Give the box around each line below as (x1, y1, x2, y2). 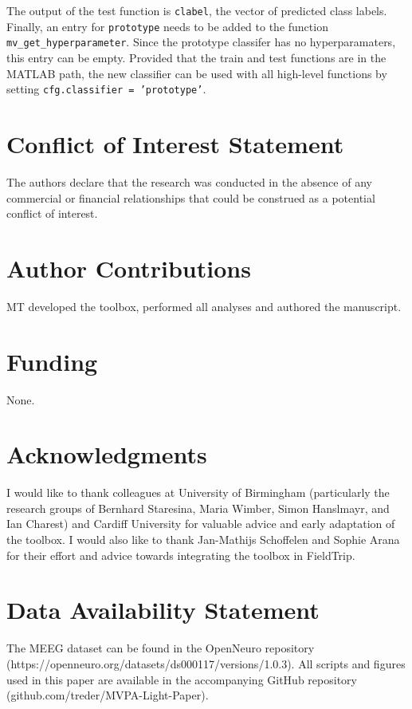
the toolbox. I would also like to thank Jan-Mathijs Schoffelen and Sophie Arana (6, 531, 400, 548)
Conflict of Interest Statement (6, 128, 344, 160)
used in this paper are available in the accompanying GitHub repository (6, 671, 357, 687)
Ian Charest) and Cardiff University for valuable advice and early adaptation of (6, 515, 395, 532)
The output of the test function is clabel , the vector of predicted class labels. (6, 2, 387, 18)
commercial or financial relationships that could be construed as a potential (6, 189, 375, 206)
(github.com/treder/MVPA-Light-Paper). (6, 687, 209, 703)
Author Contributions (6, 251, 251, 284)
